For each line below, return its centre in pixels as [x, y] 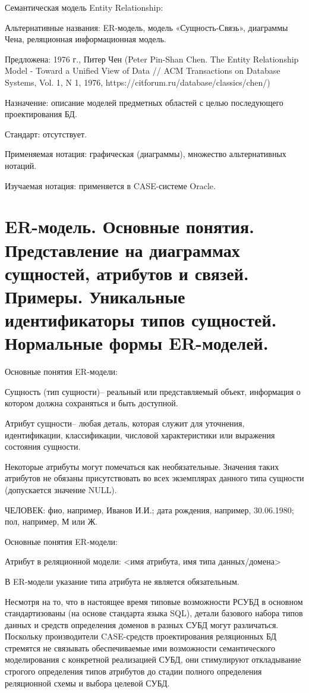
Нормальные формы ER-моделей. [137, 343]
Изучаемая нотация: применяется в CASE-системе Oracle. [110, 185]
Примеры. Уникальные [95, 296]
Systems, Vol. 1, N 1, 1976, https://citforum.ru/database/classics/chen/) [138, 82]
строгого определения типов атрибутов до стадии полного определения [133, 671]
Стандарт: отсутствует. [46, 134]
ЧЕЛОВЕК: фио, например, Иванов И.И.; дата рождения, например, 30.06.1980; [149, 509]
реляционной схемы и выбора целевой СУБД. [87, 683]
